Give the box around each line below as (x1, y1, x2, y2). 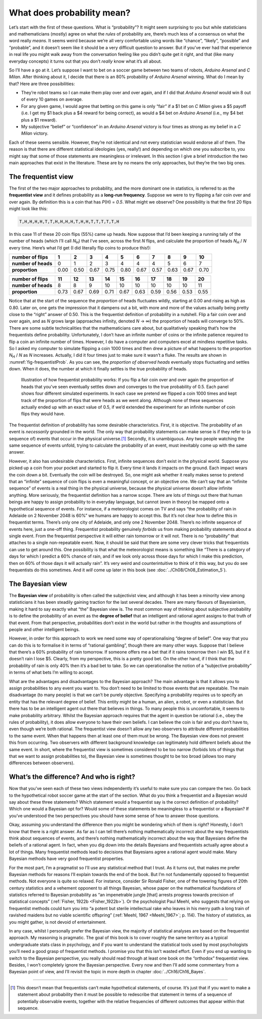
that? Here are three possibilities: (9, 81, 75, 87)
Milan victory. (21, 130, 49, 136)
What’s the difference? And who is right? (9, 773, 135, 781)
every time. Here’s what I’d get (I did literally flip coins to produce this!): (9, 245, 151, 250)
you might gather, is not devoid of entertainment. (9, 919, 107, 925)
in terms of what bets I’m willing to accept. (9, 669, 94, 675)
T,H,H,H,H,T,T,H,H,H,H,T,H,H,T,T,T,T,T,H (19, 219, 119, 225)
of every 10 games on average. (21, 96, 83, 102)
